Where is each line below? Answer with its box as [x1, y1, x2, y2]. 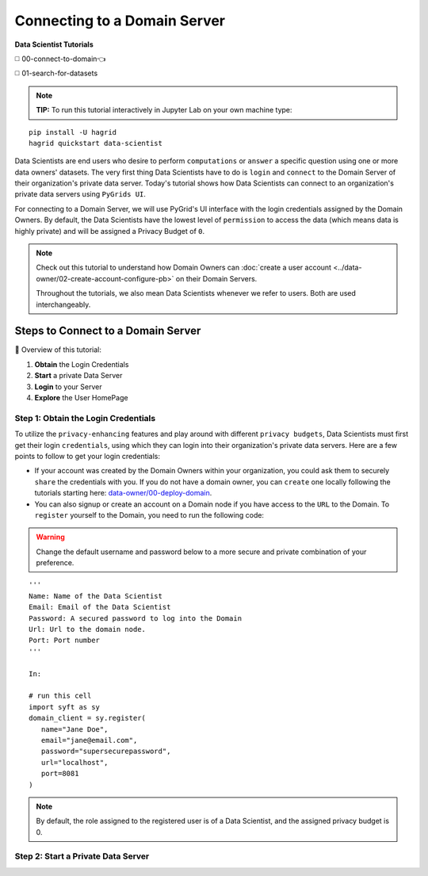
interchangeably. [36, 300, 91, 309]
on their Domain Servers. [175, 274, 258, 283]
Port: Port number [29, 636, 101, 645]
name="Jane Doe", [40, 725, 109, 733]
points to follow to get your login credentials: [14, 451, 160, 461]
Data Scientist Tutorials [14, 40, 94, 49]
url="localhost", [40, 758, 109, 767]
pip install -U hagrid [29, 128, 117, 136]
